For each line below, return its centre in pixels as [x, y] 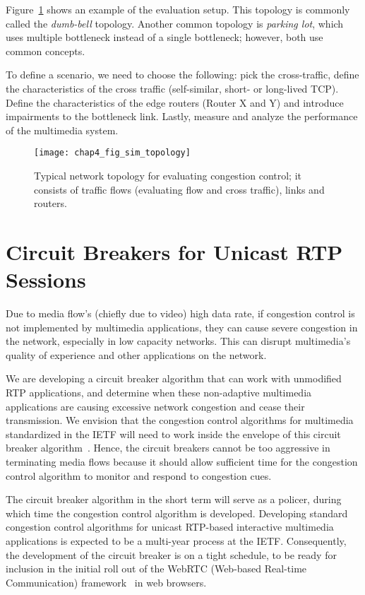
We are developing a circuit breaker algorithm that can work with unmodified [174, 378]
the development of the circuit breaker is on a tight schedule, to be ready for [171, 554]
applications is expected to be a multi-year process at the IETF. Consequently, [176, 541]
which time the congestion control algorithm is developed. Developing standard [177, 513]
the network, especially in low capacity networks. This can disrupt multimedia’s [178, 341]
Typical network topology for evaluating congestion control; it [168, 175]
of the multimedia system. [62, 130]
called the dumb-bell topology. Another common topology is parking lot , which [175, 23]
